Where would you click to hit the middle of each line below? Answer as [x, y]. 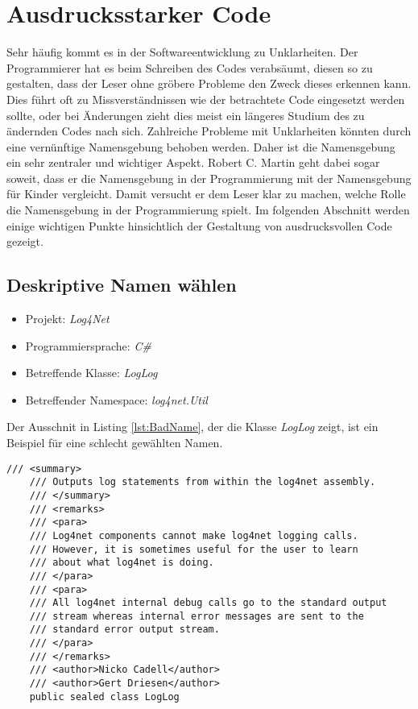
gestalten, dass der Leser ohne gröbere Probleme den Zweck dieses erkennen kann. [209, 83]
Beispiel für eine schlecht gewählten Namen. [115, 443]
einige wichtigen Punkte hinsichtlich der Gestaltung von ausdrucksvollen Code [199, 225]
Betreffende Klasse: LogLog [91, 373]
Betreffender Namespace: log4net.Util [116, 399]
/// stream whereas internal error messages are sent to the [197, 616]
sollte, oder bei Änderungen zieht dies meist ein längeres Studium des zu [186, 115]
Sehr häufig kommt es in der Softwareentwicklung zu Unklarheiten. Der [182, 52]
